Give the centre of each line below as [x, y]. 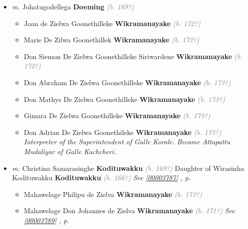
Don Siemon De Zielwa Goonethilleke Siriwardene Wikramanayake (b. [133, 56]
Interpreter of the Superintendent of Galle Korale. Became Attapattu [127, 142]
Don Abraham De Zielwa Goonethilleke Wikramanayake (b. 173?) [127, 82]
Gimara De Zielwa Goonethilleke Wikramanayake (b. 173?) [117, 115]
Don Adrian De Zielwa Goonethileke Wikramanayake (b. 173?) [123, 132]
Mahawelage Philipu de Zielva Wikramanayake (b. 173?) [113, 194]
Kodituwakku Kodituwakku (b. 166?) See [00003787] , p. [101, 178]
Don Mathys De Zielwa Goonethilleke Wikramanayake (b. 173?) [124, 99]
